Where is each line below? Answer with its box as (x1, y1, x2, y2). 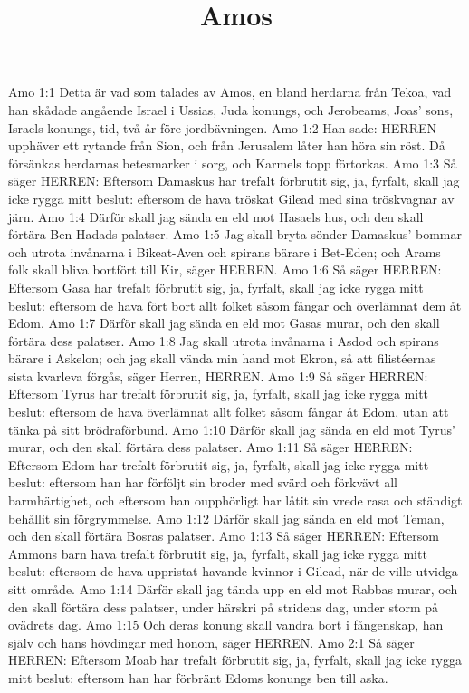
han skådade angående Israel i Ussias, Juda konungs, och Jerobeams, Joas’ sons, (8, 100, 454, 119)
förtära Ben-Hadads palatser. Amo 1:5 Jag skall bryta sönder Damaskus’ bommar (8, 225, 463, 244)
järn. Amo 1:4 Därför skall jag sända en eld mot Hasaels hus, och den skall (8, 207, 424, 226)
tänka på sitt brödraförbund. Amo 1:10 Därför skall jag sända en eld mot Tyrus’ (8, 419, 455, 438)
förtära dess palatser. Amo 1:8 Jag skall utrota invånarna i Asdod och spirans (8, 331, 439, 350)
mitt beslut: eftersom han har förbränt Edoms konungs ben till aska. (8, 668, 388, 687)
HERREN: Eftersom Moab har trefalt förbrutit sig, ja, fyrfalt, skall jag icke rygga (8, 650, 462, 669)
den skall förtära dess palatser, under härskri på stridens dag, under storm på (8, 597, 439, 616)
